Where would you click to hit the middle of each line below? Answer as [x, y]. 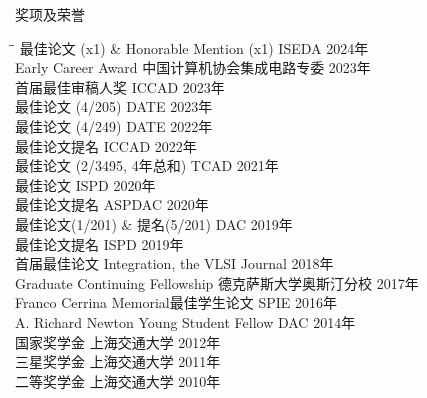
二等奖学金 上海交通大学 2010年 [118, 380]
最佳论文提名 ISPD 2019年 [99, 243]
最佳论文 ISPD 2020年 [85, 184]
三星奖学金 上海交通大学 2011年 [118, 361]
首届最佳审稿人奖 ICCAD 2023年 [120, 86]
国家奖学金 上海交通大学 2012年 [118, 341]
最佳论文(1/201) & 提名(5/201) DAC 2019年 [154, 223]
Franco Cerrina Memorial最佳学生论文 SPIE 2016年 [176, 302]
